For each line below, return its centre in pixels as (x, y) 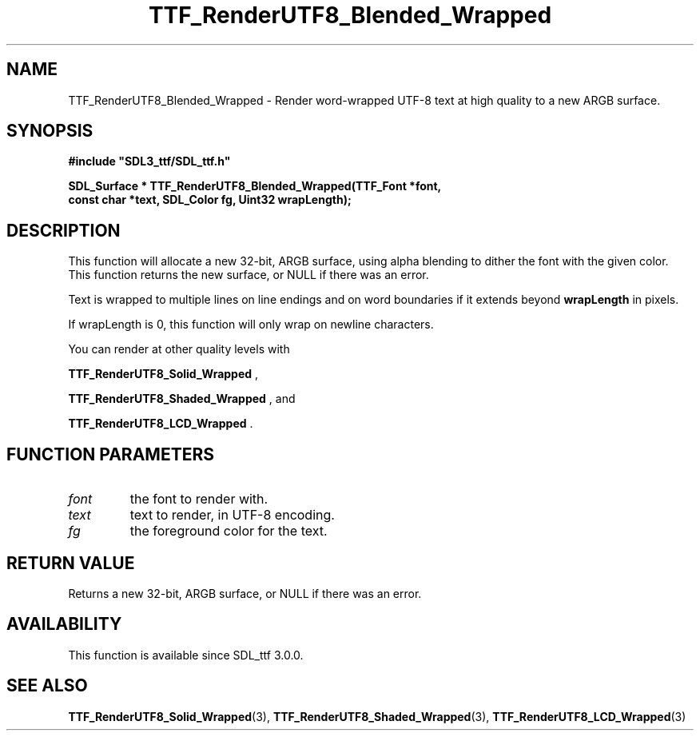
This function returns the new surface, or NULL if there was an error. (249, 275)
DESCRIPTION (64, 230)
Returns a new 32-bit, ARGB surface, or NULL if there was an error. (245, 593)
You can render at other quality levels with (179, 349)
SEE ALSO (47, 686)
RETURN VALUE (71, 563)
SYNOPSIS (50, 131)
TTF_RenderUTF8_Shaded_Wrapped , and (182, 399)
